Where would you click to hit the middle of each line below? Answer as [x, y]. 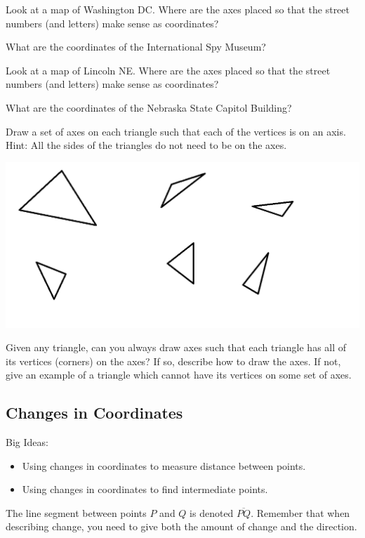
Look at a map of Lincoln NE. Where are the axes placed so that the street [168, 70]
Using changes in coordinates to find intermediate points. [145, 489]
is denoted [212, 512]
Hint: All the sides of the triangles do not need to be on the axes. [146, 145]
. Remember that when [300, 512]
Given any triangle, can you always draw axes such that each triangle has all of [176, 347]
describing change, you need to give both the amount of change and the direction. [181, 526]
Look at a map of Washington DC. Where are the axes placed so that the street [178, 9]
